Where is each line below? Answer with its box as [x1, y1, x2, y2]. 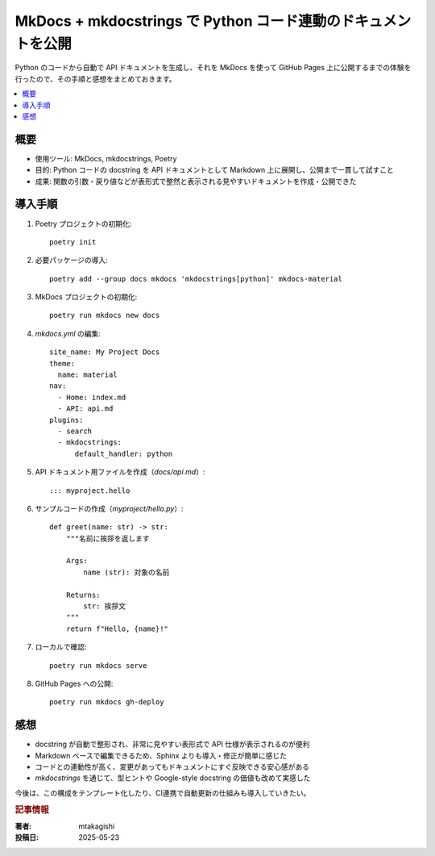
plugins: [49, 415, 84, 424]
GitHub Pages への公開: [35, 679, 114, 688]
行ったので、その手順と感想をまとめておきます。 [14, 73, 176, 84]
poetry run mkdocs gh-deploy [49, 698, 164, 707]
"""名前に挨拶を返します [65, 533, 151, 543]
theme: [49, 359, 76, 368]
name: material [57, 370, 118, 379]
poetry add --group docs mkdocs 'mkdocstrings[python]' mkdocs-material [49, 274, 342, 283]
